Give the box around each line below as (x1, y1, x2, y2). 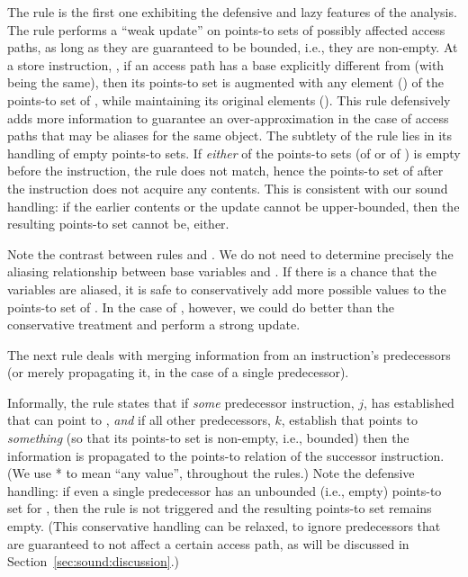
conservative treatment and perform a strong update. (7, 315, 301, 334)
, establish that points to (281, 410, 418, 429)
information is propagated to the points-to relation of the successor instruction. (7, 446, 445, 464)
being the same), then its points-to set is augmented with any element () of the (7, 73, 444, 92)
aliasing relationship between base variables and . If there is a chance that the (7, 262, 436, 281)
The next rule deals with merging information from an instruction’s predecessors (7, 345, 451, 364)
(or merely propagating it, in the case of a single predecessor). (7, 363, 349, 382)
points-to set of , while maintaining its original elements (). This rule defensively (7, 90, 451, 109)
